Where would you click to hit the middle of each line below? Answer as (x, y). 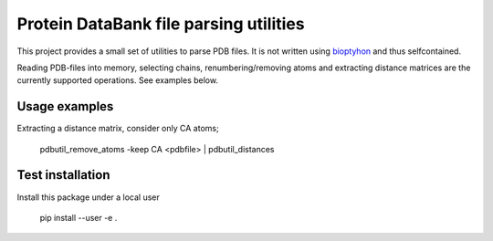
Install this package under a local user (88, 197)
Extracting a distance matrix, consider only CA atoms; (118, 129)
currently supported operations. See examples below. (118, 80)
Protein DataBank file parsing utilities (161, 24)
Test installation (63, 175)
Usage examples (65, 106)
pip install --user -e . (79, 217)
